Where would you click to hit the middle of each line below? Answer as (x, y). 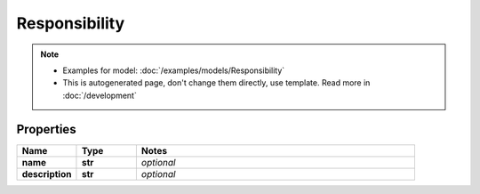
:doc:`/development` (100, 95)
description (47, 174)
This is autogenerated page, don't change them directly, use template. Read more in (216, 83)
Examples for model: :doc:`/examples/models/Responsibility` (174, 70)
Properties (46, 129)
